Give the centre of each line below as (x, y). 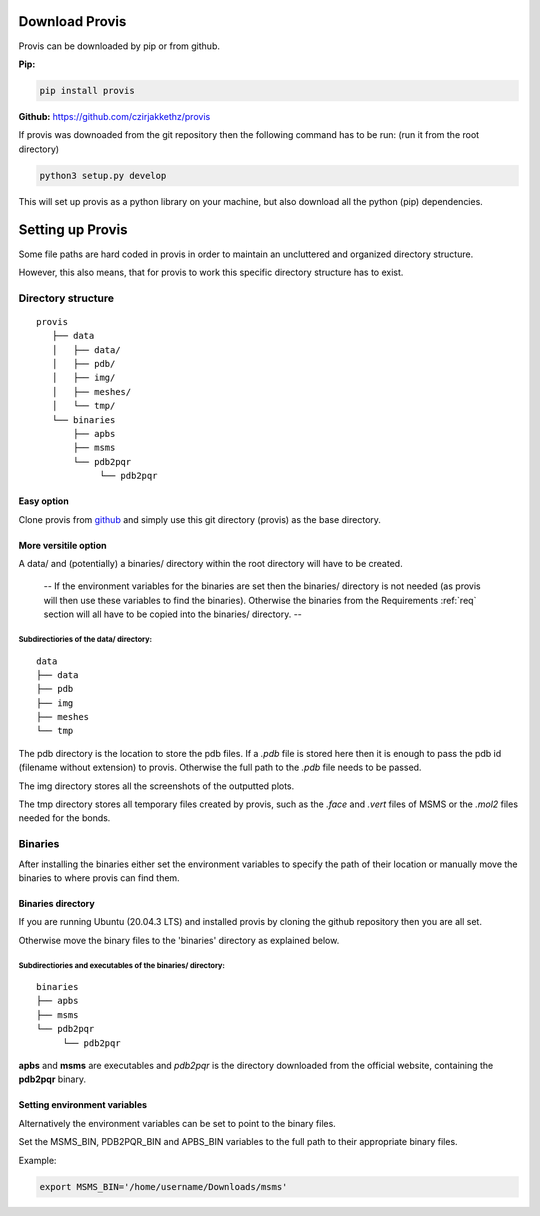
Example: (37, 1160)
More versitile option (62, 545)
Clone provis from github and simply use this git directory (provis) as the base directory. (200, 519)
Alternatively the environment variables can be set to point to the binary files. (177, 1123)
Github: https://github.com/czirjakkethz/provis (114, 116)
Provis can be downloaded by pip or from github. (119, 46)
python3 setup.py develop (103, 175)
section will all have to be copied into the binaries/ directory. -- (172, 614)
